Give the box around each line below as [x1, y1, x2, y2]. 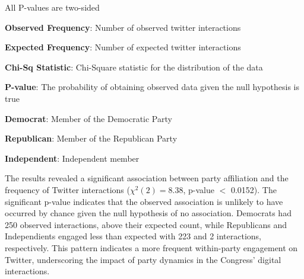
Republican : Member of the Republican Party [5, 132, 178, 145]
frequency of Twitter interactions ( [5, 183, 130, 195]
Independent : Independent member [5, 152, 140, 164]
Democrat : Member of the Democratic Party [5, 112, 172, 124]
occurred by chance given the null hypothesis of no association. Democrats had [5, 207, 292, 219]
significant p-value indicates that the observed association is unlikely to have [5, 195, 283, 207]
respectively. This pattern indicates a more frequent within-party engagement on [5, 241, 298, 254]
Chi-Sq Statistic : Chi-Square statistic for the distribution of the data [5, 60, 263, 73]
